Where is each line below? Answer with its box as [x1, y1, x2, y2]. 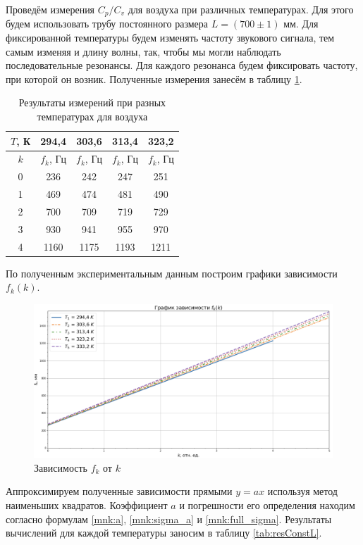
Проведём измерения [6, 2, 95, 16]
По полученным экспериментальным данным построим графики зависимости [6, 265, 338, 280]
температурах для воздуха [37, 109, 148, 124]
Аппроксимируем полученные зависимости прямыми [6, 484, 233, 499]
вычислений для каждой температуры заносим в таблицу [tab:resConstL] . [6, 525, 322, 540]
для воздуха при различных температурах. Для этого [128, 2, 354, 16]
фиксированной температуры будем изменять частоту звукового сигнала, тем [6, 30, 335, 45]
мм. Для [283, 16, 319, 31]
